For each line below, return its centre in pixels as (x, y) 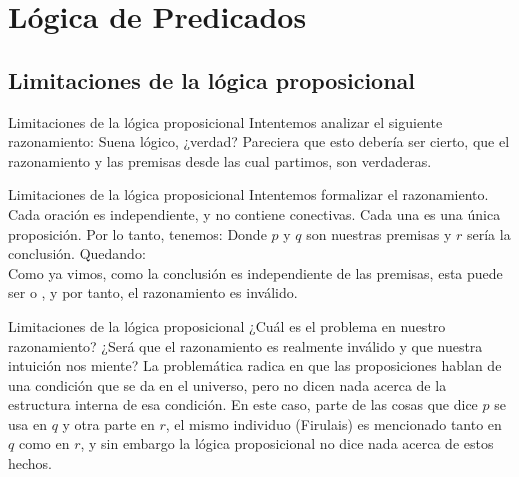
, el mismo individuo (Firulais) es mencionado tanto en (333, 423)
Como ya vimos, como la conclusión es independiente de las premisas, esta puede (255, 272)
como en (44, 443)
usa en (27, 423)
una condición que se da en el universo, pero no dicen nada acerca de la (227, 384)
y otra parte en (108, 423)
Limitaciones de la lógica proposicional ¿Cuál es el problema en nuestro (227, 325)
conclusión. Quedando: (77, 253)
